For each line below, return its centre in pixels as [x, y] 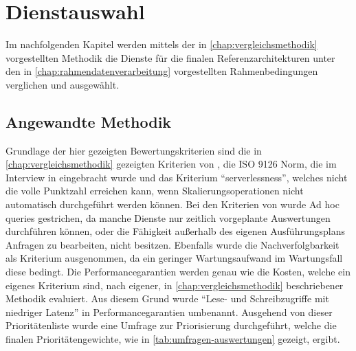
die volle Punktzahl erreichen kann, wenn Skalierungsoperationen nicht [155, 191]
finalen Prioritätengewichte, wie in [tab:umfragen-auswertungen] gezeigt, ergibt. [173, 339]
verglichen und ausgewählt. [63, 84]
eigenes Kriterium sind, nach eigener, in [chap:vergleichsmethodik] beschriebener [175, 285]
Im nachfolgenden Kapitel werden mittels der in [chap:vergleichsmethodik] [162, 44]
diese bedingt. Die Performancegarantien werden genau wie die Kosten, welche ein [178, 272]
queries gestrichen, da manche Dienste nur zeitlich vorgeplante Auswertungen [168, 217]
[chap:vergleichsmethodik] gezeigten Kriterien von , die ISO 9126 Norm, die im [171, 164]
